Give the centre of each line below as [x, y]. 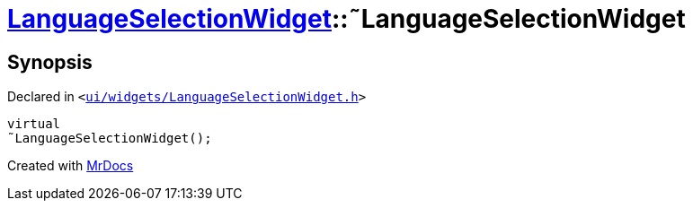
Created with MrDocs [71, 166]
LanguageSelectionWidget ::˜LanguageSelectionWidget [346, 19]
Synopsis [50, 62]
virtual [34, 124]
